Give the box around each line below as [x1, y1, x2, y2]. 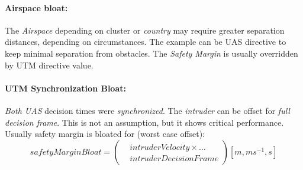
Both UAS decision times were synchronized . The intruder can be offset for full [5, 104, 290, 116]
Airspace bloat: [5, 1, 68, 14]
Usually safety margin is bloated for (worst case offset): [5, 127, 205, 140]
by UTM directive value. [5, 58, 94, 71]
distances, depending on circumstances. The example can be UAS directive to [5, 35, 286, 48]
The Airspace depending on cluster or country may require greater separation [5, 24, 285, 36]
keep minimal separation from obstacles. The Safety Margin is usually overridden [5, 47, 298, 59]
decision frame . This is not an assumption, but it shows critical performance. [5, 116, 284, 128]
